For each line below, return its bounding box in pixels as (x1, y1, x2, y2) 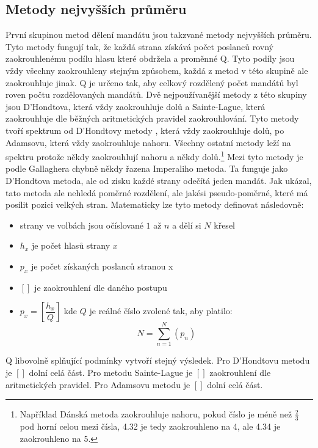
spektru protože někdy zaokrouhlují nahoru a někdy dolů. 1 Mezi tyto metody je (5, 149, 303, 163)
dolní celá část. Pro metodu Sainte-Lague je (29, 366, 193, 379)
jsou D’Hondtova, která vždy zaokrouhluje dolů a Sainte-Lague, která (5, 100, 266, 112)
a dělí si (172, 218, 201, 231)
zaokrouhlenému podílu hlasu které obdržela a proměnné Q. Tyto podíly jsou (5, 52, 295, 65)
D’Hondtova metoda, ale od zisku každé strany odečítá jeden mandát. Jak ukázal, (5, 174, 312, 186)
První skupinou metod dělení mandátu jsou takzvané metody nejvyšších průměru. (5, 28, 312, 41)
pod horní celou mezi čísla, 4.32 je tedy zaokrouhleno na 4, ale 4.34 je (20, 420, 281, 433)
